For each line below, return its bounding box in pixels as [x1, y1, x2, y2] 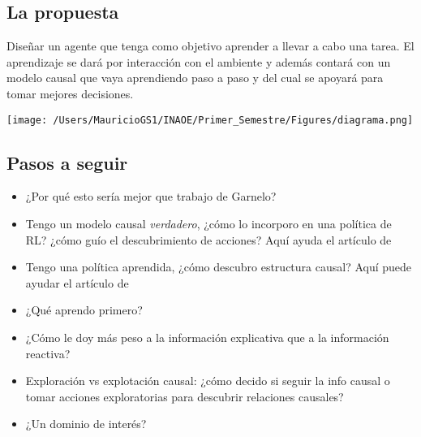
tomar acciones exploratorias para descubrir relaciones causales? [25, 387, 344, 405]
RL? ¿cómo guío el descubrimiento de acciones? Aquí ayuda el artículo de [25, 231, 392, 248]
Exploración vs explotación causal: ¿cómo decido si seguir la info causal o [25, 372, 390, 389]
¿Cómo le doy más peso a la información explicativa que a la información [25, 329, 389, 345]
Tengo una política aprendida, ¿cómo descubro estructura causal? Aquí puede [25, 258, 412, 275]
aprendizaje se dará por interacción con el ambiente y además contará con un [6, 53, 391, 70]
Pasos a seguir [6, 149, 128, 175]
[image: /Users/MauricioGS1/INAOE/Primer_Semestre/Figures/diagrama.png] [6, 114, 414, 126]
